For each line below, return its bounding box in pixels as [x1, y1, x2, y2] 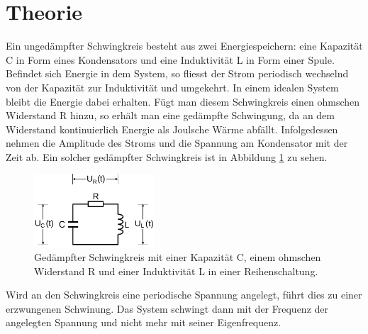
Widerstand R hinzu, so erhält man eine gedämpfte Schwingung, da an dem [6, 108, 335, 123]
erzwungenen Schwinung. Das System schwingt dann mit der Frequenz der [6, 301, 328, 316]
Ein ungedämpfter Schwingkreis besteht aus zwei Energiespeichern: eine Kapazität [6, 38, 363, 53]
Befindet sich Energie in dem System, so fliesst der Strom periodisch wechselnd [6, 66, 349, 81]
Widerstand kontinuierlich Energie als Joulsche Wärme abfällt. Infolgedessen [6, 121, 338, 136]
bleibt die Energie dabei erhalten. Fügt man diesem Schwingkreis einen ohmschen [6, 94, 359, 108]
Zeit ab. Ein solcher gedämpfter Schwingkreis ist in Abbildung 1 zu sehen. [6, 149, 328, 164]
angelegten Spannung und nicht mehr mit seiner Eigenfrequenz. [6, 315, 281, 330]
